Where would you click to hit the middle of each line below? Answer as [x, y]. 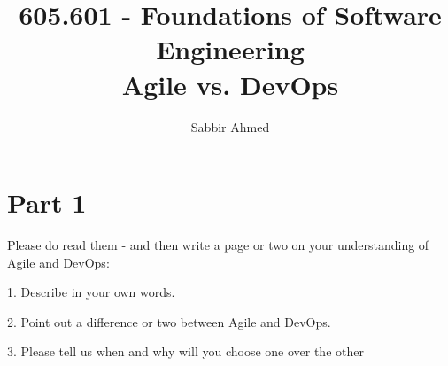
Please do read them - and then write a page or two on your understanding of [218, 245]
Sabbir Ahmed [230, 126]
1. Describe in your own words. [91, 292]
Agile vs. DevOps [230, 84]
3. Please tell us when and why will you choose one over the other [185, 351]
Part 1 [47, 202]
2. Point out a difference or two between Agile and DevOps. [169, 321]
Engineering [230, 49]
